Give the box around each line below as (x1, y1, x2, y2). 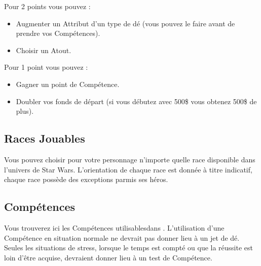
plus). (16, 106, 34, 116)
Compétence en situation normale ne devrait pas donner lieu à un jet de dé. (4, 232, 240, 243)
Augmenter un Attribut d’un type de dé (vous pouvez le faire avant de (16, 18, 235, 28)
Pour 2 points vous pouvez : (4, 1, 91, 11)
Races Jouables (4, 130, 85, 146)
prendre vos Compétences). (16, 28, 100, 38)
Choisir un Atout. (16, 45, 71, 55)
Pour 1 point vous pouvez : (4, 62, 88, 72)
